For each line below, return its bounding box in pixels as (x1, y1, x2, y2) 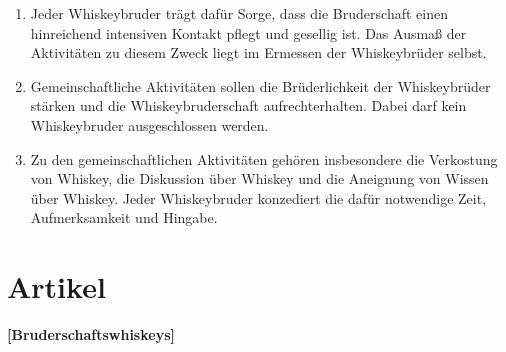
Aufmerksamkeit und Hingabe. (30, 207, 218, 228)
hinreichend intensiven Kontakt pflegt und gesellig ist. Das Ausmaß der (30, 22, 467, 43)
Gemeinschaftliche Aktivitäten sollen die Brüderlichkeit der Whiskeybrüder (30, 75, 491, 96)
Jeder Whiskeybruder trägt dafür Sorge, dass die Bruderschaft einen (30, 3, 448, 23)
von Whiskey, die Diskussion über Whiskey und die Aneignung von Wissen (30, 168, 489, 189)
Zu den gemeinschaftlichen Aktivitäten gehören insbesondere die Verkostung (30, 148, 498, 169)
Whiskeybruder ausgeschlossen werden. (30, 114, 269, 135)
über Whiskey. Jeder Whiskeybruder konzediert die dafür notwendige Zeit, (30, 187, 487, 208)
